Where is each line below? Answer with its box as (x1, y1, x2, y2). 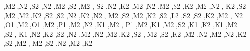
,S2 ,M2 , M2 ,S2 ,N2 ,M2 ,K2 (3, 38, 93, 48)
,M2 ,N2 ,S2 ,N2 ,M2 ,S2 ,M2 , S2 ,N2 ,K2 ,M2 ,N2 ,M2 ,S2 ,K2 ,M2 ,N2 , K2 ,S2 (3, 1, 246, 10)
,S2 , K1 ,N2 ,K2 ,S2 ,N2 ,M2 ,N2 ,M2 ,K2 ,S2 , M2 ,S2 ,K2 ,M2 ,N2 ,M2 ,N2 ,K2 (3, 29, 247, 39)
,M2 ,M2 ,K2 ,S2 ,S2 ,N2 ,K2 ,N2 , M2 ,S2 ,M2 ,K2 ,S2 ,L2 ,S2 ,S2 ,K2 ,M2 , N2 (3, 10, 243, 20)
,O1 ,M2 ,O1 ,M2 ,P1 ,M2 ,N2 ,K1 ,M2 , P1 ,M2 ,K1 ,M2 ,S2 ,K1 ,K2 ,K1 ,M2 (3, 20, 237, 30)
